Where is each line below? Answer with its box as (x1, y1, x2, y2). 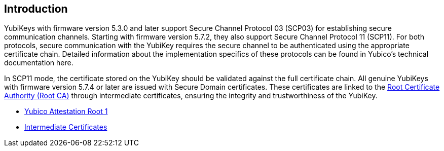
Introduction (4, 3, 68, 15)
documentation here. (4, 58, 73, 67)
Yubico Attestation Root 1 (24, 107, 108, 116)
